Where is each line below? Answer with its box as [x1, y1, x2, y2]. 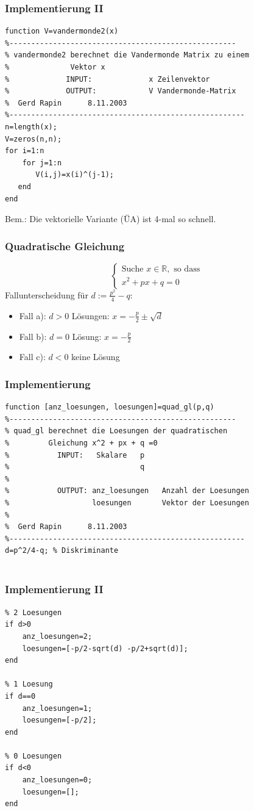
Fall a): [19, 309, 46, 322]
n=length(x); [5, 122, 57, 131]
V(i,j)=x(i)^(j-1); [35, 170, 114, 179]
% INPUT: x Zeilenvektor [5, 74, 210, 84]
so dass [174, 265, 200, 274]
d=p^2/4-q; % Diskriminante [5, 546, 119, 555]
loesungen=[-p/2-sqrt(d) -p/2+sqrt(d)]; [22, 644, 188, 653]
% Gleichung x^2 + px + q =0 [5, 439, 158, 448]
